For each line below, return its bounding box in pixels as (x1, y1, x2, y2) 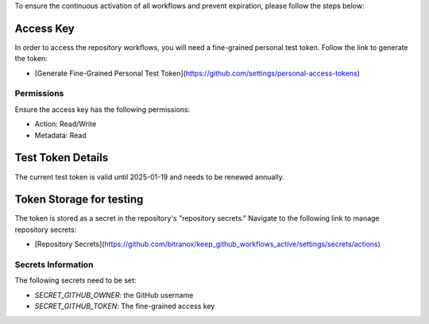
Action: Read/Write (34, 119, 97, 129)
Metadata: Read (34, 130, 87, 140)
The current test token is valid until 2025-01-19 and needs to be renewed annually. (14, 172, 285, 182)
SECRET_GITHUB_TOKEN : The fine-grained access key (34, 302, 215, 311)
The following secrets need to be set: (14, 276, 137, 285)
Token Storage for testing (14, 193, 144, 206)
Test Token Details (14, 151, 109, 164)
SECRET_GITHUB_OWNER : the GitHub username (34, 290, 194, 299)
